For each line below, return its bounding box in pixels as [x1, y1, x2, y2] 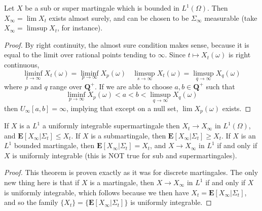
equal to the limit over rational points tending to [4, 49, 156, 60]
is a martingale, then [90, 177, 155, 188]
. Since [165, 49, 185, 60]
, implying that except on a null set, [66, 102, 178, 113]
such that [206, 81, 235, 91]
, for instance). [57, 22, 103, 33]
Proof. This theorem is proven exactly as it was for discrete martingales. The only [4, 167, 258, 178]
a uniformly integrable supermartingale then [42, 120, 180, 131]
